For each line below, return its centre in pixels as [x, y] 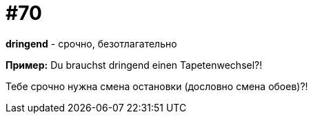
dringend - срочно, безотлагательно [91, 43]
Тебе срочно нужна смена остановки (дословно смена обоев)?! [157, 86]
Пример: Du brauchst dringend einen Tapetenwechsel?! [134, 65]
